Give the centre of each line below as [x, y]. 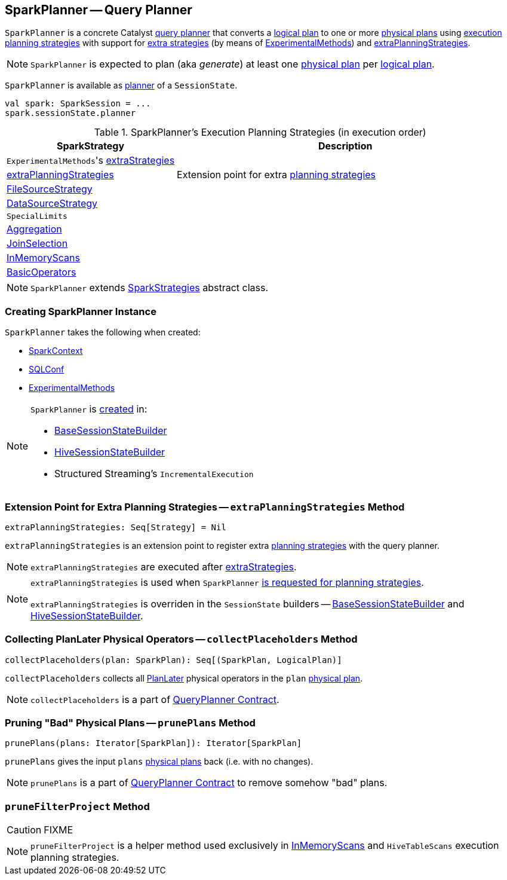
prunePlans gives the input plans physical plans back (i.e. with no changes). [159, 762]
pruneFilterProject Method [77, 806]
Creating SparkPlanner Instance [81, 311]
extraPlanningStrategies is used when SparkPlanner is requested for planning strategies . [227, 582]
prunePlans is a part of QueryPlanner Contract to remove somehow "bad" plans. [209, 783]
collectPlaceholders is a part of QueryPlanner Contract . [155, 699]
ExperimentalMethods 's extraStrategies [91, 161]
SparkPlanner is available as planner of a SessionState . [121, 85]
